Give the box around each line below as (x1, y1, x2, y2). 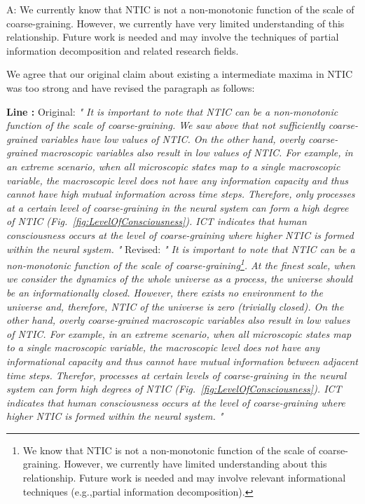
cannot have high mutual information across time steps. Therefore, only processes (6, 186, 355, 201)
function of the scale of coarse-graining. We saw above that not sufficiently (6, 118, 325, 132)
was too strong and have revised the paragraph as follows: (6, 80, 255, 95)
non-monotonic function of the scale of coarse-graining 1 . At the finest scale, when (6, 256, 355, 272)
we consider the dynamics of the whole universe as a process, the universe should (6, 271, 353, 286)
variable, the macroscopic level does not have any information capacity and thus (6, 172, 348, 187)
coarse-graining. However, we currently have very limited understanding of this (6, 15, 345, 30)
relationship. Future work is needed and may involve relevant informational (22, 470, 346, 485)
